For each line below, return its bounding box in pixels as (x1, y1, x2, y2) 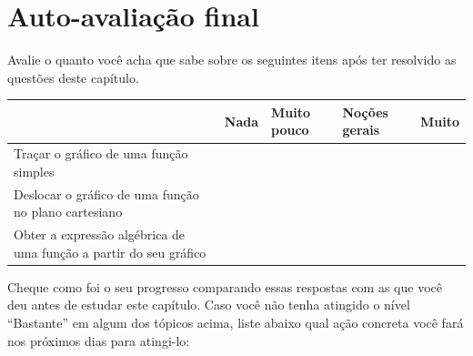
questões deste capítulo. (7, 67, 139, 86)
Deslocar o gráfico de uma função (14, 184, 199, 203)
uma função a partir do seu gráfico (14, 242, 206, 261)
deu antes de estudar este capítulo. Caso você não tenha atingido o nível (7, 295, 410, 314)
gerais (342, 120, 380, 139)
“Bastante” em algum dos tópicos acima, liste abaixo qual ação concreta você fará (7, 313, 464, 331)
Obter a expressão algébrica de (14, 225, 186, 244)
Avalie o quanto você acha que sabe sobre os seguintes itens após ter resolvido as (7, 50, 457, 69)
